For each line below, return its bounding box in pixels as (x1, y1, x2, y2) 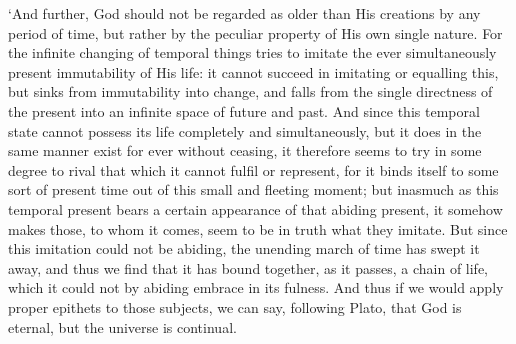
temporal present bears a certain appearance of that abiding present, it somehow (8, 198, 503, 219)
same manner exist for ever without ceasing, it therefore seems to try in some (8, 140, 482, 161)
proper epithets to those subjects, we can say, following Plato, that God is (8, 296, 462, 317)
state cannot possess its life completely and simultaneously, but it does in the (8, 120, 482, 141)
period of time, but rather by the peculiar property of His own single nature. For (8, 22, 503, 43)
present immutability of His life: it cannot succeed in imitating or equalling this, (8, 61, 499, 82)
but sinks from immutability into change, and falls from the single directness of (8, 81, 493, 102)
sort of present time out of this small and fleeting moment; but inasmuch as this (8, 179, 499, 200)
